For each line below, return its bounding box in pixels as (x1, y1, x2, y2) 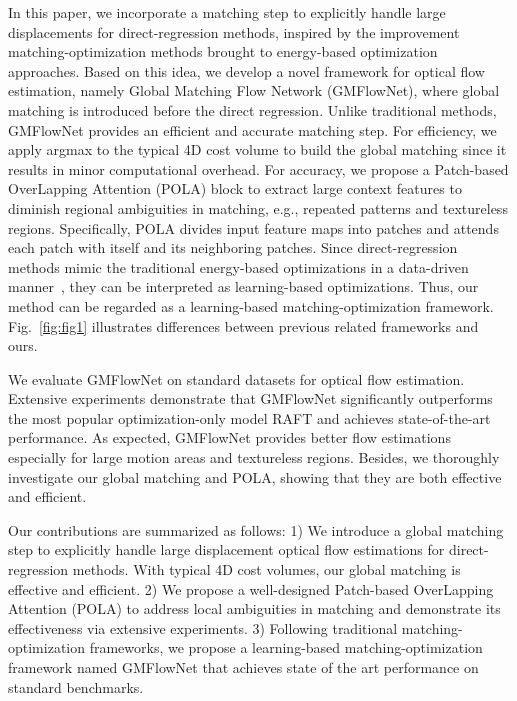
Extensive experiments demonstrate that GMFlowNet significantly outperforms (8, 388, 493, 409)
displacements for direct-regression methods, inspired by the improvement (8, 21, 460, 42)
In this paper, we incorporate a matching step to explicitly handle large (8, 2, 446, 22)
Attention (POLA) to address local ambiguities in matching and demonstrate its (8, 598, 501, 619)
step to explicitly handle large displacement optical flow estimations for (8, 539, 445, 560)
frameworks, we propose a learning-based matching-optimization (89, 637, 483, 658)
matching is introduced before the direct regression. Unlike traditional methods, (8, 99, 497, 120)
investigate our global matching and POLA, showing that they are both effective (8, 466, 502, 487)
